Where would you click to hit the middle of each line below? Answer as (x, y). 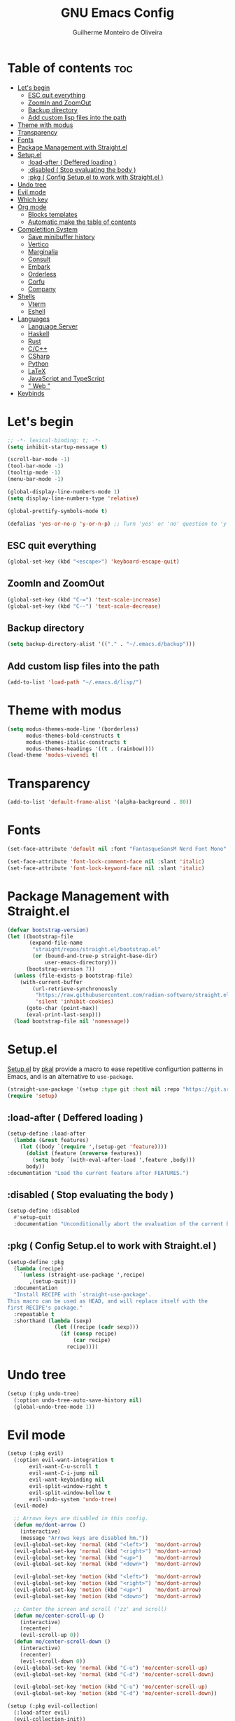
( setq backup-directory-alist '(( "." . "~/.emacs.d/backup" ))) (101, 644)
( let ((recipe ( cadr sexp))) (97, 1327)
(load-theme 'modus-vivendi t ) (53, 755)
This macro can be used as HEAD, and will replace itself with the (108, 1301)
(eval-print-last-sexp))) (63, 1015)
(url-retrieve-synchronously (75, 989)
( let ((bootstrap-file (40, 936)
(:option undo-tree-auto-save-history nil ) (78, 1400)
